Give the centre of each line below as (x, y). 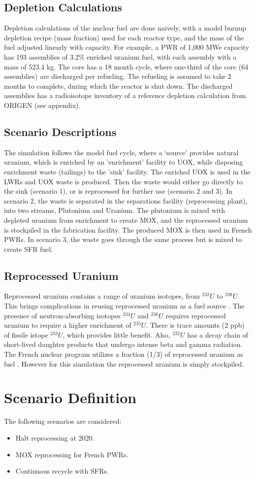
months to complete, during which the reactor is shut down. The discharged (118, 86)
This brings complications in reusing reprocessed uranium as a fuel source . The (124, 306)
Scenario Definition (70, 397)
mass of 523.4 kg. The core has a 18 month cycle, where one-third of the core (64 (126, 66)
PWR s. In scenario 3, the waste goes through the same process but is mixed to (123, 239)
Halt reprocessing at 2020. (55, 437)
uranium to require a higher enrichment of (68, 325)
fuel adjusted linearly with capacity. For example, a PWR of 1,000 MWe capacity (127, 47)
